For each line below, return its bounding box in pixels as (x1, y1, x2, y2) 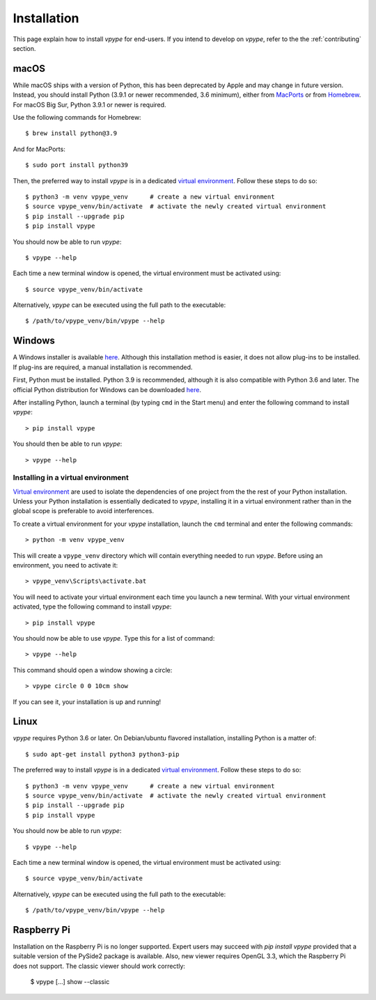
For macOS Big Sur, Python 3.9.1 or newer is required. (13, 100, 166, 109)
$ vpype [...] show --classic (30, 978, 110, 986)
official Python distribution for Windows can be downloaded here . (13, 385, 202, 393)
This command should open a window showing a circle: (13, 666, 173, 674)
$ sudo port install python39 (25, 161, 129, 169)
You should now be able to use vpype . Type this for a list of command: (13, 634, 215, 642)
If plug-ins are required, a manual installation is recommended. (13, 363, 193, 371)
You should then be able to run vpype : (13, 439, 123, 448)
